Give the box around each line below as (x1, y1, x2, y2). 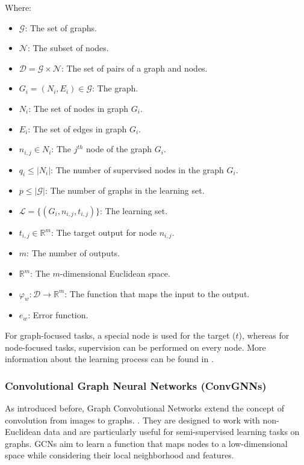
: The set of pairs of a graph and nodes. (61, 61, 208, 74)
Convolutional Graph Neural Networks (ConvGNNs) (5, 378, 267, 393)
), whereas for (238, 329, 290, 342)
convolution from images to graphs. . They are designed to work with (5, 413, 260, 426)
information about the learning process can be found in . (5, 353, 214, 365)
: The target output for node (51, 226, 157, 238)
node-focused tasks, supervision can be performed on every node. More (5, 340, 266, 353)
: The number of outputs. (26, 247, 120, 259)
